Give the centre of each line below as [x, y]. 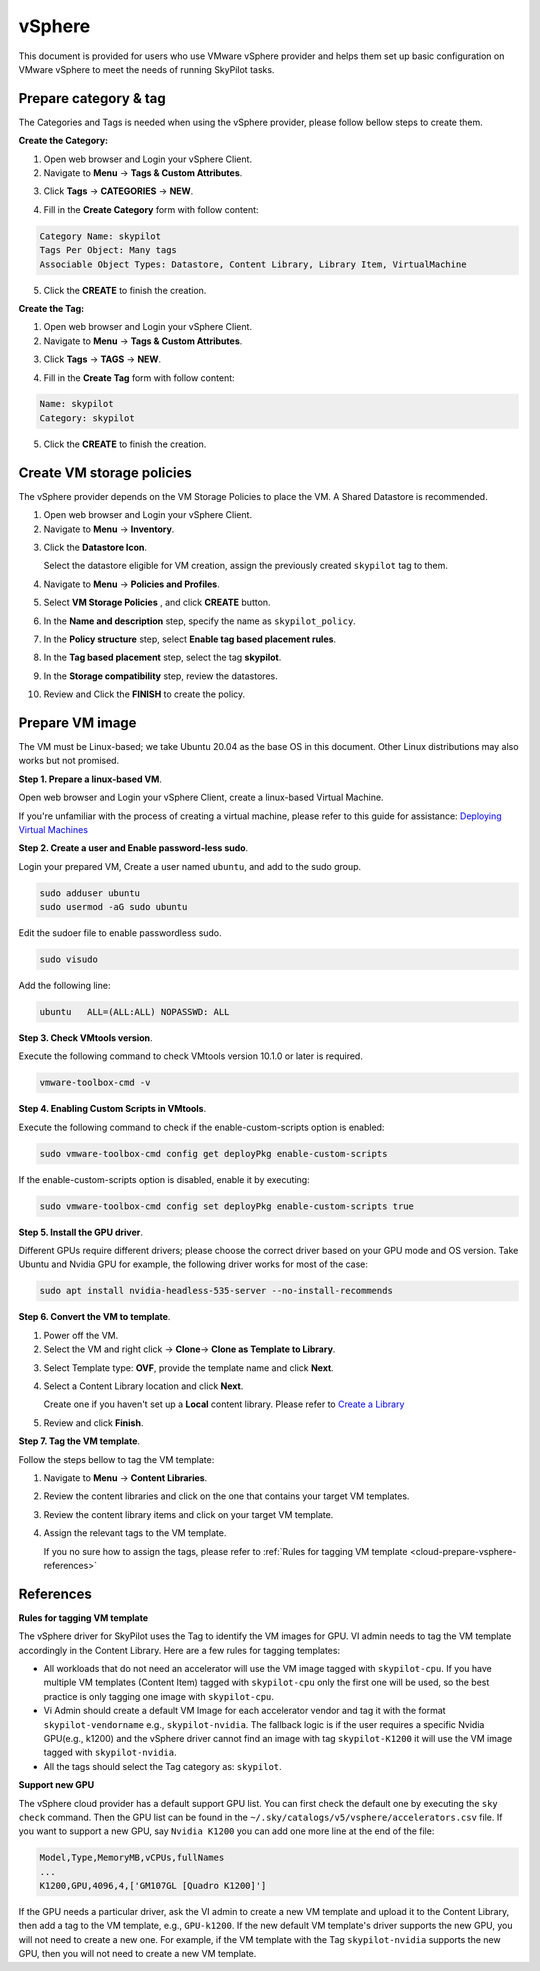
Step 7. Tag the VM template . [79, 1441]
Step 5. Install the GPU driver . [81, 1232]
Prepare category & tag [92, 98]
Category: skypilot [87, 418]
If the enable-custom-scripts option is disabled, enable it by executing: [164, 1179]
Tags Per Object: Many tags [108, 250]
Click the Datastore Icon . [95, 547]
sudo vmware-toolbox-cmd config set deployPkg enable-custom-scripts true [227, 1206]
